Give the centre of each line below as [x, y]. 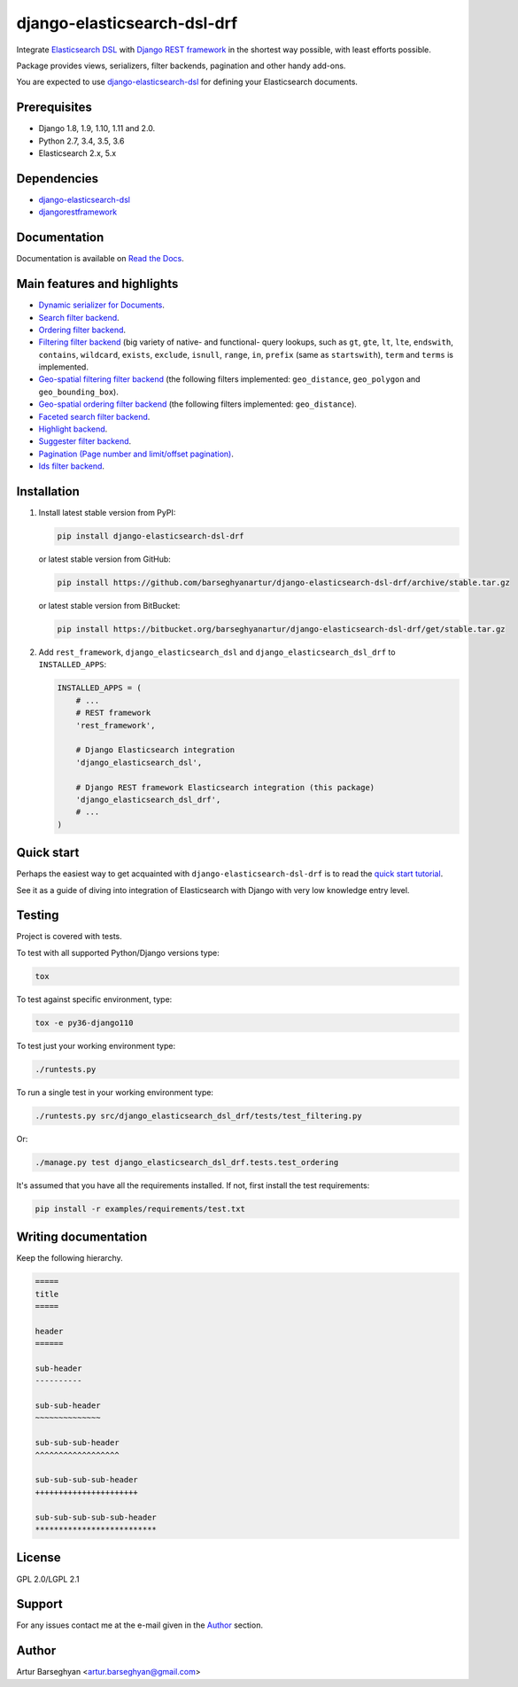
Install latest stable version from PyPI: [107, 513]
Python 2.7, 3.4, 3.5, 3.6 [81, 141]
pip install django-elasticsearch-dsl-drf [151, 536]
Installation [48, 492]
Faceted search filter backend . [94, 416]
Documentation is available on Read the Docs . [101, 259]
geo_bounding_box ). [78, 392]
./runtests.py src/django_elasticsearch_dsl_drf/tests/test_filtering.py [198, 1116]
